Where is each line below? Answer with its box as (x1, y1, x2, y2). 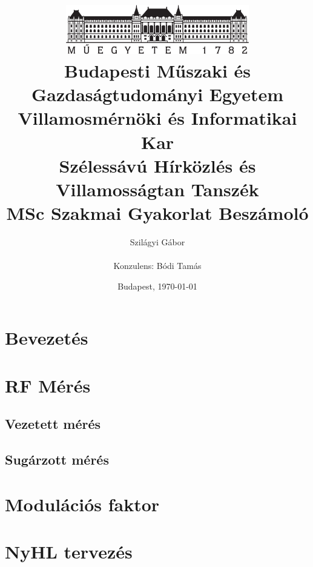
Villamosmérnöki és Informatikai (18, 105, 297, 130)
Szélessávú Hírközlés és (59, 153, 256, 177)
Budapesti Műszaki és (64, 58, 251, 82)
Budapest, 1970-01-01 (117, 279, 197, 292)
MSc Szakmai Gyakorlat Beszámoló (6, 201, 309, 225)
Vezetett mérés (5, 414, 101, 433)
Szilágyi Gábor (130, 236, 185, 248)
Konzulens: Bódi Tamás (113, 259, 202, 272)
